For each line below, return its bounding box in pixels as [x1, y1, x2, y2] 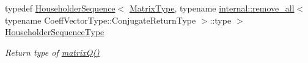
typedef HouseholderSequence [5, 2, 116, 14]
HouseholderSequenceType [5, 25, 105, 38]
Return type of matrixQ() [5, 45, 100, 58]
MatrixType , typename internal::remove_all [129, 2, 295, 14]
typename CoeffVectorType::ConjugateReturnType [5, 13, 196, 26]
